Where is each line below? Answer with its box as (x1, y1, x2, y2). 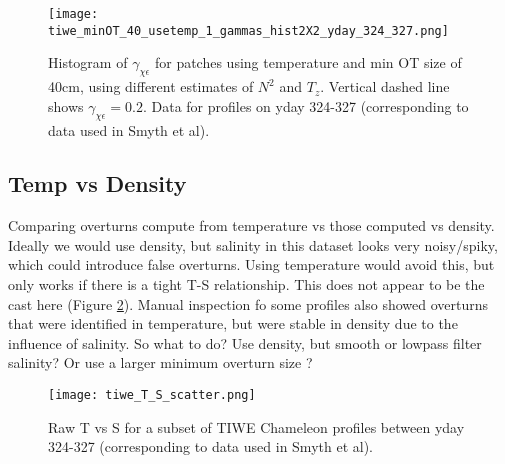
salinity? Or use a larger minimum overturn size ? (8, 352, 313, 373)
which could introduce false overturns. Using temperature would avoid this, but (8, 254, 495, 275)
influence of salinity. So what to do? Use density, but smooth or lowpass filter (8, 332, 482, 353)
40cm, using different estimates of (48, 76, 254, 97)
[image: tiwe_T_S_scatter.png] (48, 388, 256, 403)
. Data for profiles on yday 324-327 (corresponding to (142, 95, 469, 116)
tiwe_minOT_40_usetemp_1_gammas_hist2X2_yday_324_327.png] (48, 23, 449, 38)
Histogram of (48, 52, 128, 73)
